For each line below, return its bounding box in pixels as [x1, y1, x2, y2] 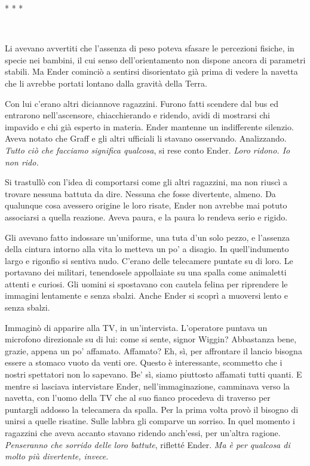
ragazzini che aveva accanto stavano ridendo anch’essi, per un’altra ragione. [5, 427, 281, 439]
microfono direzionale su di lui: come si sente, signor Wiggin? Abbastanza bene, [5, 333, 297, 345]
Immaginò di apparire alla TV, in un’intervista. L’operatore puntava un [5, 321, 268, 333]
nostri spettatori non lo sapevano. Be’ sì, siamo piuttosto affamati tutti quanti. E [5, 368, 302, 381]
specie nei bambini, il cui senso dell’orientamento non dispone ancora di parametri [5, 53, 306, 66]
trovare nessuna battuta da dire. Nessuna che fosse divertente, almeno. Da [5, 187, 276, 200]
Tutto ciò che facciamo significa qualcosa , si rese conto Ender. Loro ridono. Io [5, 143, 290, 156]
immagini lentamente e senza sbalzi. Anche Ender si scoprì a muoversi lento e [5, 289, 288, 302]
